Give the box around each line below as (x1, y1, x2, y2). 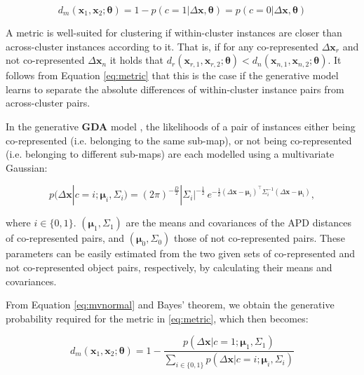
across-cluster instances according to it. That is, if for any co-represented (6, 39, 319, 53)
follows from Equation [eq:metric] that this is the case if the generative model (6, 68, 339, 83)
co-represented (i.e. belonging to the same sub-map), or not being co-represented (6, 132, 352, 147)
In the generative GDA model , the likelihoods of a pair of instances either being (6, 118, 356, 133)
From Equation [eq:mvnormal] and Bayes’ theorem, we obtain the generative (6, 297, 335, 312)
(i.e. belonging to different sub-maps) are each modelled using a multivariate (6, 146, 335, 161)
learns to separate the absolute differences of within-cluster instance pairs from (6, 81, 344, 96)
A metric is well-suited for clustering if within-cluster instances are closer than (6, 25, 342, 39)
